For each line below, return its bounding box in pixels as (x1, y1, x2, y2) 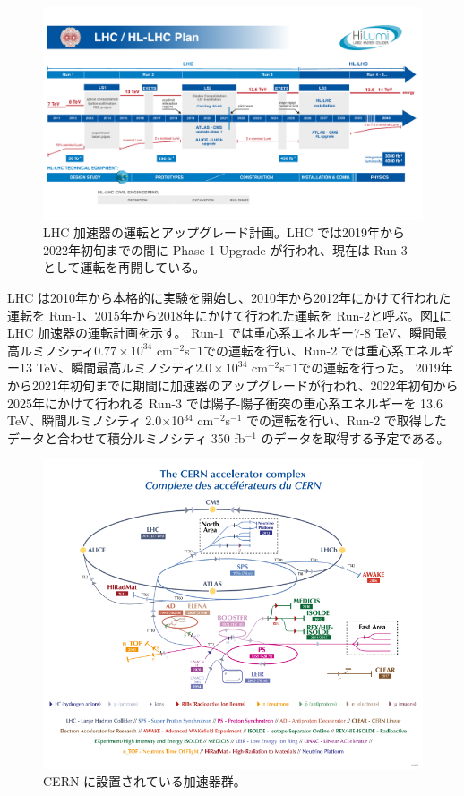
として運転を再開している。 (43, 258, 206, 277)
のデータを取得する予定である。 (261, 428, 450, 447)
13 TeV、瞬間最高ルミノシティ (19, 358, 196, 377)
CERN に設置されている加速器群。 (43, 772, 246, 791)
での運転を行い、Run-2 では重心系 (203, 340, 404, 359)
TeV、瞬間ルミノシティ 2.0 (7, 411, 162, 430)
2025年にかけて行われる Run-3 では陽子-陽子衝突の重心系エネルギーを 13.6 (7, 393, 443, 412)
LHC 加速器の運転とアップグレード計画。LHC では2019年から (43, 223, 406, 242)
